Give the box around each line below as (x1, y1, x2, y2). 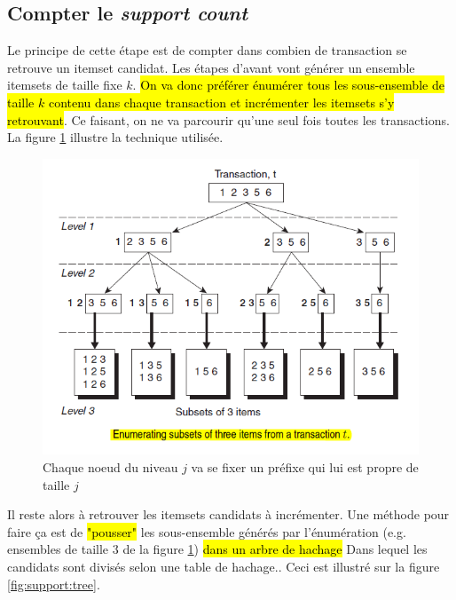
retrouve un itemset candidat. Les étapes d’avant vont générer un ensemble (7, 58, 415, 76)
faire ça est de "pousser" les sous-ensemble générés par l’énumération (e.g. (7, 522, 406, 541)
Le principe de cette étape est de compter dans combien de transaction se (7, 41, 407, 59)
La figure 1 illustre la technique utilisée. (7, 128, 224, 146)
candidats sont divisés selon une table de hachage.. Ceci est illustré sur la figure (7, 557, 440, 575)
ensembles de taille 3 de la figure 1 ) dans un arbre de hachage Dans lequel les (7, 540, 428, 558)
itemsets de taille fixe (7, 75, 122, 94)
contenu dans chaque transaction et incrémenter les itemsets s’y (48, 92, 395, 111)
